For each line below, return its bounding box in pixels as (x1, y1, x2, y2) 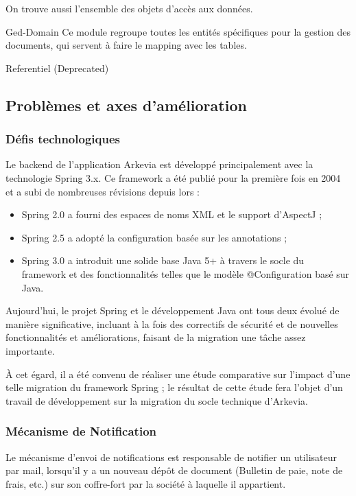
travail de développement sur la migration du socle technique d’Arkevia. (5, 393, 308, 408)
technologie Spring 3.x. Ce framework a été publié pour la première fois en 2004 (5, 170, 341, 185)
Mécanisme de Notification (5, 423, 157, 440)
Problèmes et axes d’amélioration (5, 94, 247, 115)
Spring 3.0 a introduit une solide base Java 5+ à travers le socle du (21, 253, 305, 268)
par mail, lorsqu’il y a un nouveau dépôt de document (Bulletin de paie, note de (5, 463, 343, 477)
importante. (5, 343, 55, 357)
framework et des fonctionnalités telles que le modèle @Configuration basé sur (21, 266, 350, 281)
